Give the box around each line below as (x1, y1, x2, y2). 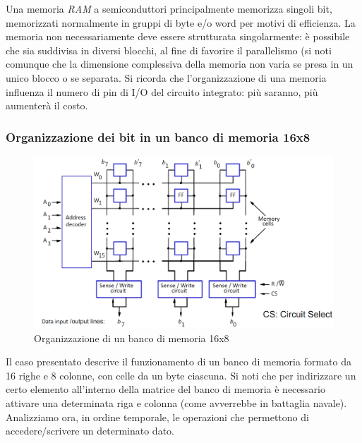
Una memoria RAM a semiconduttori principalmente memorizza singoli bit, (6, 1, 332, 16)
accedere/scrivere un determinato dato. (6, 423, 174, 438)
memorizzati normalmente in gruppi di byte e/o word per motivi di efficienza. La (6, 15, 356, 30)
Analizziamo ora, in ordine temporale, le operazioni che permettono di (6, 409, 309, 424)
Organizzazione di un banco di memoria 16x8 (34, 330, 229, 345)
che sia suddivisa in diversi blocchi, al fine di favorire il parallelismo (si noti (6, 42, 332, 57)
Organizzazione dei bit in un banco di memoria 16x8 (6, 128, 310, 145)
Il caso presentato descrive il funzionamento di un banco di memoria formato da (6, 354, 351, 369)
